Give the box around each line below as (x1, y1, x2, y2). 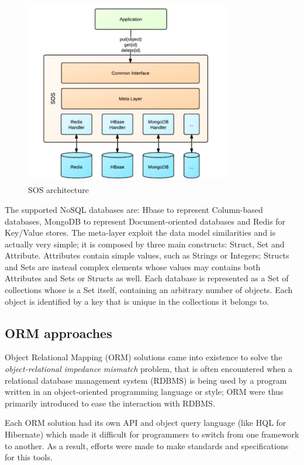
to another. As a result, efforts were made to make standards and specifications (5, 439, 289, 452)
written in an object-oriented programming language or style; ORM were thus (5, 385, 284, 398)
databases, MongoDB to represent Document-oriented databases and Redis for (5, 215, 286, 227)
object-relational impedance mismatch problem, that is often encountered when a (5, 363, 293, 375)
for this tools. (5, 451, 53, 463)
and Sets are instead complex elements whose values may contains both (5, 260, 261, 273)
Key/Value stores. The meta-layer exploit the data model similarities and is (5, 226, 276, 239)
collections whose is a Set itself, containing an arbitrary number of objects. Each (5, 284, 293, 296)
